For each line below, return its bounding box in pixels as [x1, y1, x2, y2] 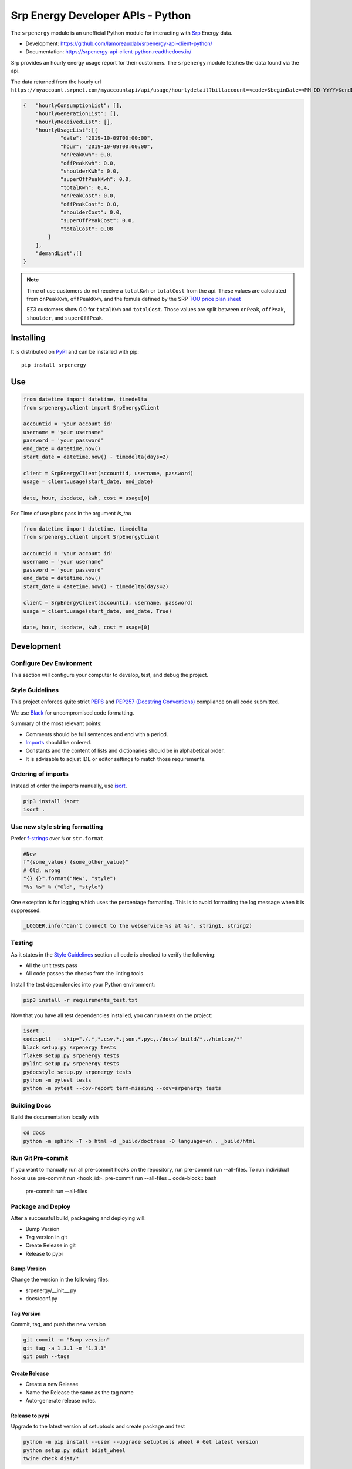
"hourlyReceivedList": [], [35, 118, 114, 125]
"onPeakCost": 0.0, [60, 193, 117, 199]
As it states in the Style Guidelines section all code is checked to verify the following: [11, 951, 216, 958]
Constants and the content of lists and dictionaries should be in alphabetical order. [25, 747, 225, 754]
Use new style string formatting [11, 823, 103, 831]
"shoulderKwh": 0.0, [60, 168, 120, 175]
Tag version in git [25, 1234, 67, 1241]
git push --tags [23, 1353, 70, 1360]
